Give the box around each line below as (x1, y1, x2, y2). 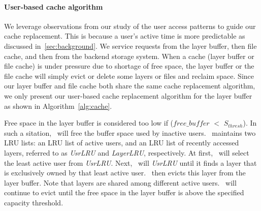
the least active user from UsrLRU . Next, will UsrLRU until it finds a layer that (4, 157, 257, 168)
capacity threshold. (4, 197, 63, 207)
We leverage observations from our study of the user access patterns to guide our (4, 20, 256, 31)
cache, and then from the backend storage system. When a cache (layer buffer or (4, 50, 254, 61)
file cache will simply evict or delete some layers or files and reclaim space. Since (4, 70, 254, 81)
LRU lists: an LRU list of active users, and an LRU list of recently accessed (4, 137, 239, 148)
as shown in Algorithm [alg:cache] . (4, 100, 112, 111)
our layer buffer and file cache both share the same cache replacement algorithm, (4, 80, 255, 91)
